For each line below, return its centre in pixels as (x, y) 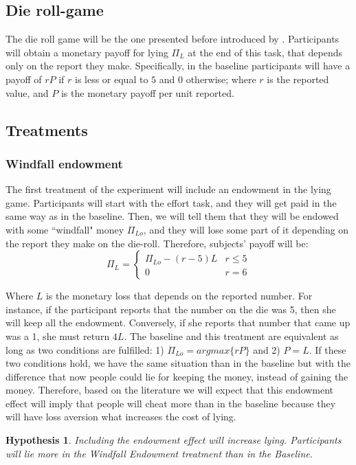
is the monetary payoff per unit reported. (147, 92)
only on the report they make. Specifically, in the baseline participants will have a (178, 66)
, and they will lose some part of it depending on (246, 229)
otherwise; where (221, 79)
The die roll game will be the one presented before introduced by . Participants (173, 39)
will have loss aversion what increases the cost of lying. (121, 417)
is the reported (298, 79)
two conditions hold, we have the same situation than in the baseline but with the (178, 363)
